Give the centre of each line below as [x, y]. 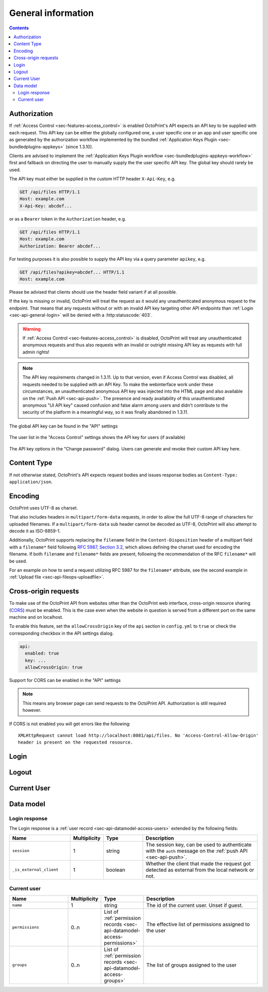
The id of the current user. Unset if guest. [195, 905]
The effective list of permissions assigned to [198, 924]
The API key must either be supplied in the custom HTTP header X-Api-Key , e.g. [92, 179]
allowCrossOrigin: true [54, 667]
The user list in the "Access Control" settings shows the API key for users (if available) [97, 438]
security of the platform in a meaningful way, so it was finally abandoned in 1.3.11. [105, 412]
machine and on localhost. [36, 617]
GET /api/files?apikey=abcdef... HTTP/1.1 [72, 272]
